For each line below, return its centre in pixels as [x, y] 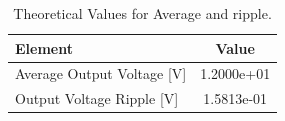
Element [44, 47]
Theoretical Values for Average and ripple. [142, 13]
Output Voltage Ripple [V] [97, 98]
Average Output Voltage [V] [101, 73]
